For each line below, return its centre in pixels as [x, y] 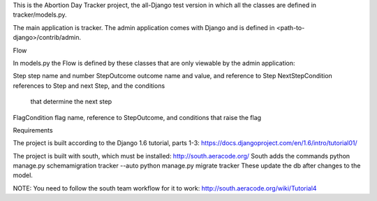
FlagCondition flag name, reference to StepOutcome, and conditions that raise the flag [137, 117]
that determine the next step [71, 102]
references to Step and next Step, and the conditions [89, 85]
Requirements [33, 130]
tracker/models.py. [40, 15]
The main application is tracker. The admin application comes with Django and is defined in [144, 27]
